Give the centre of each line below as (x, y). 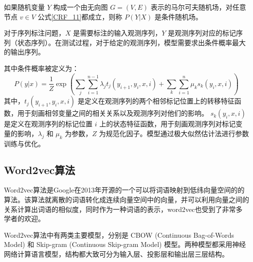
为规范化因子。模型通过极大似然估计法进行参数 (174, 133)
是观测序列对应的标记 (202, 33)
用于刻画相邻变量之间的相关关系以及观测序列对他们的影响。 (113, 113)
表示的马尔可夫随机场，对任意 (198, 7)
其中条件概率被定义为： (41, 68)
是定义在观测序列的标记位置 (48, 124)
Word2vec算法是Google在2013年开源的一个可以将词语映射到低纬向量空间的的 (124, 190)
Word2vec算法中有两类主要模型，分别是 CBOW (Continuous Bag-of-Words (119, 235)
